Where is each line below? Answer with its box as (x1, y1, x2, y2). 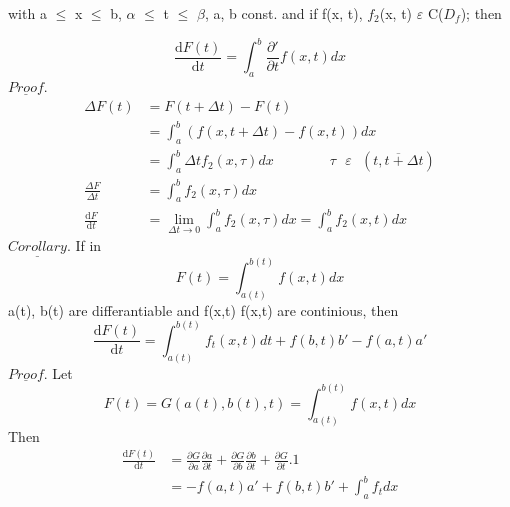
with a (8, 3, 47, 23)
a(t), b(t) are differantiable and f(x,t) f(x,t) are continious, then (8, 299, 399, 320)
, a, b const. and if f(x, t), (204, 3, 363, 23)
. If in (66, 235, 102, 256)
